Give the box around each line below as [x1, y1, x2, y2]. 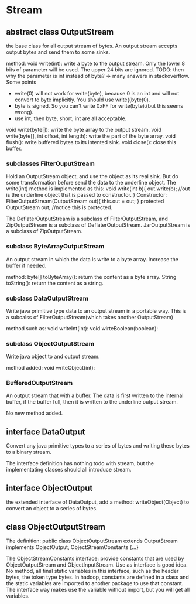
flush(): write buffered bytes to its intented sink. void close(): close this [6, 139, 177, 145]
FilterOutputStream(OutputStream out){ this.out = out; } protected [6, 197, 164, 205]
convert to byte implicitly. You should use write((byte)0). [14, 96, 150, 103]
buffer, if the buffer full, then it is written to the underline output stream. [6, 398, 178, 405]
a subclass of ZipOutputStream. [6, 228, 83, 235]
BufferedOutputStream [6, 379, 73, 387]
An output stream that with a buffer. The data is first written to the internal [6, 392, 184, 399]
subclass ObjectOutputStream [6, 339, 95, 347]
